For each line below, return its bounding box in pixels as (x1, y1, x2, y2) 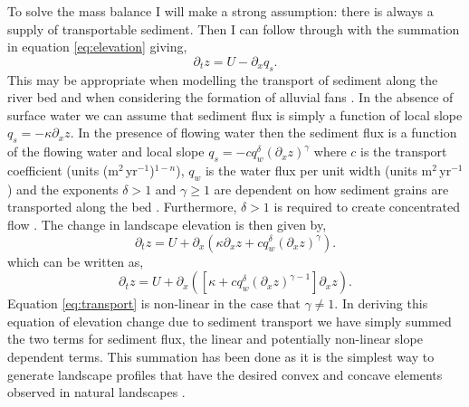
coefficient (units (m (7, 160, 119, 179)
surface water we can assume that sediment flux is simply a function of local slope (7, 105, 463, 124)
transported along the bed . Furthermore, (7, 197, 237, 216)
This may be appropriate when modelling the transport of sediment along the (7, 70, 438, 89)
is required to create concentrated (273, 197, 461, 216)
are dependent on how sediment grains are (214, 179, 449, 198)
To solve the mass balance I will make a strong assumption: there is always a (7, 2, 434, 20)
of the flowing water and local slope (7, 142, 205, 161)
